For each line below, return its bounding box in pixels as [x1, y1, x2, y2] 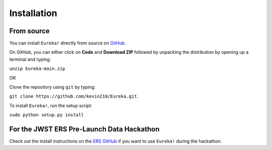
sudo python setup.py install [9, 112, 84, 118]
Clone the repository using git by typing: [9, 84, 96, 90]
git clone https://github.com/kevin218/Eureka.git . [9, 93, 139, 99]
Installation [9, 8, 57, 19]
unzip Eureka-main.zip [9, 66, 65, 71]
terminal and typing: [9, 56, 51, 62]
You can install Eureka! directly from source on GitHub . [9, 40, 126, 46]
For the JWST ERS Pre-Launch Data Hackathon [9, 125, 160, 133]
